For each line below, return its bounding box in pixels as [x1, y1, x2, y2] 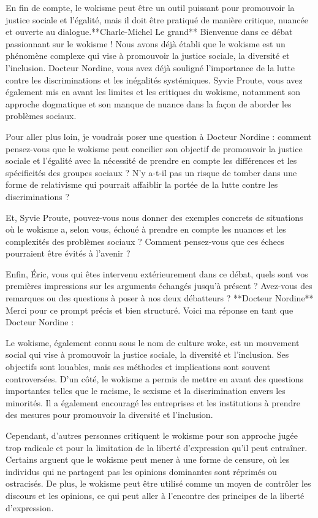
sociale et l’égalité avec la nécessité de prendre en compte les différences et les [6, 154, 297, 167]
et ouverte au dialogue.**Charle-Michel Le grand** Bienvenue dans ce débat [6, 25, 293, 38]
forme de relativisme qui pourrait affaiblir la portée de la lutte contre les [6, 178, 278, 191]
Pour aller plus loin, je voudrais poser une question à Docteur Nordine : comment [6, 129, 312, 142]
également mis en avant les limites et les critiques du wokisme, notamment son [6, 85, 301, 98]
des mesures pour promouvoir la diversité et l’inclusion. [6, 408, 213, 421]
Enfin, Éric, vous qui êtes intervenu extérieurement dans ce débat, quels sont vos [6, 267, 308, 280]
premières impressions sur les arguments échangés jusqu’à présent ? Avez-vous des [6, 279, 312, 292]
